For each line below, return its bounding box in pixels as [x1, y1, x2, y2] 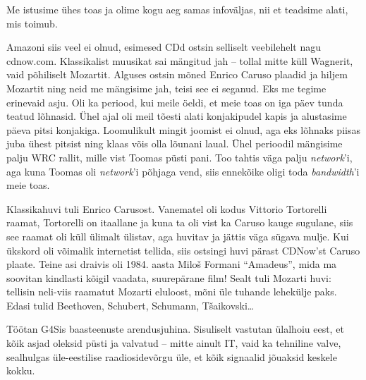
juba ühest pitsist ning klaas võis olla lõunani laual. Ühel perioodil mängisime [6, 136, 343, 151]
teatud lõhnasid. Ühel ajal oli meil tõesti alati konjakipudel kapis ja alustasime [6, 109, 347, 123]
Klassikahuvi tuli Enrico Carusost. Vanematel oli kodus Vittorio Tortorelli [6, 201, 327, 216]
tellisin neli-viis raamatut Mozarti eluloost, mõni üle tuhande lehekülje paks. [6, 284, 337, 299]
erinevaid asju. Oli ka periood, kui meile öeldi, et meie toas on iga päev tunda [6, 94, 343, 109]
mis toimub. [6, 16, 58, 30]
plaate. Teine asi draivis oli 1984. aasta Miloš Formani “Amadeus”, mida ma [6, 257, 337, 271]
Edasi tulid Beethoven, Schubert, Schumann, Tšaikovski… [6, 298, 255, 312]
